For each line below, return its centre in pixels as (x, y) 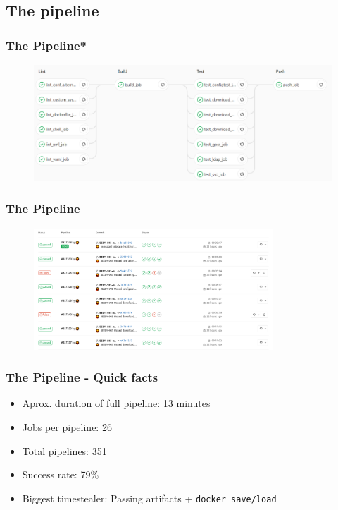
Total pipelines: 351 (64, 450)
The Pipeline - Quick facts (82, 377)
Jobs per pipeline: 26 (67, 426)
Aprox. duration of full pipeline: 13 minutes (116, 403)
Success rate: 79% (61, 474)
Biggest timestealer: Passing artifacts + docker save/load (149, 498)
